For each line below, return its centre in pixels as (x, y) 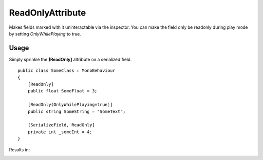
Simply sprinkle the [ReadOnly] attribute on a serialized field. (70, 59)
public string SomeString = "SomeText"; (77, 111)
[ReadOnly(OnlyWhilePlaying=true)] (70, 105)
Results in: (19, 150)
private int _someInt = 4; (60, 132)
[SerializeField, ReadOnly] (61, 125)
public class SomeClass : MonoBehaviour (66, 71)
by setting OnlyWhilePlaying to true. (45, 34)
